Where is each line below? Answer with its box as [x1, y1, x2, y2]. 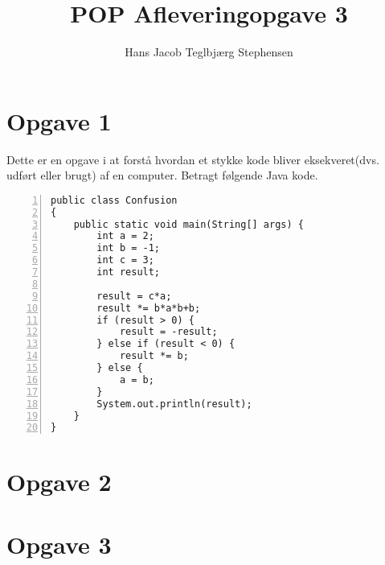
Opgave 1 [6, 104, 112, 137]
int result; [96, 266, 161, 278]
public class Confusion [51, 194, 178, 206]
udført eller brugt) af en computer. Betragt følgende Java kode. [6, 167, 318, 184]
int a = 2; [96, 230, 154, 242]
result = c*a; [96, 290, 172, 302]
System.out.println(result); [96, 398, 252, 410]
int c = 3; [96, 254, 154, 266]
